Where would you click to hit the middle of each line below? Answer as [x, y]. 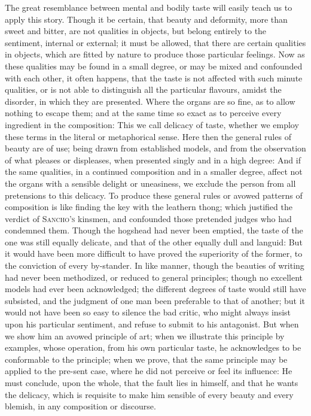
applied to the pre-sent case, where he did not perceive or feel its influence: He [149, 371]
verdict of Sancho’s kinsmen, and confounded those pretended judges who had [148, 218]
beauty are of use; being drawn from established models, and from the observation [155, 148]
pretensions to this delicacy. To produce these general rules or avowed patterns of [154, 195]
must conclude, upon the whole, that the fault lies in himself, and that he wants [152, 382]
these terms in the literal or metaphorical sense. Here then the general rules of [148, 136]
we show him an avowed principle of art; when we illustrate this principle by [145, 335]
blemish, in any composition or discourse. [80, 406]
